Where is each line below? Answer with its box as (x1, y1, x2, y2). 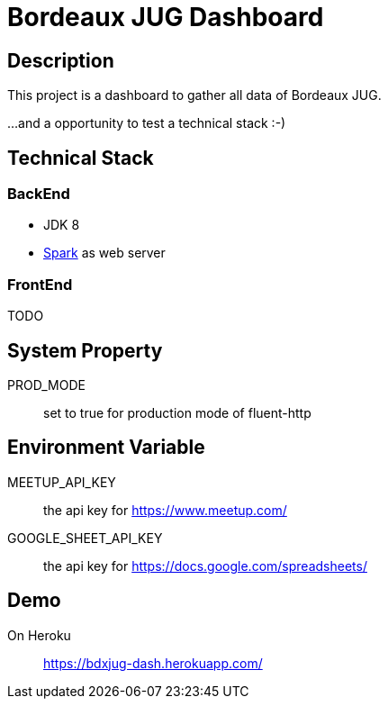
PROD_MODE (7, 376, 86, 393)
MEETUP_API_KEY (7, 474, 116, 490)
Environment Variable (7, 436, 205, 459)
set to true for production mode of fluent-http (43, 404, 311, 421)
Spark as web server (43, 245, 166, 261)
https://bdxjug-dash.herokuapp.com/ (43, 655, 263, 671)
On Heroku (7, 627, 71, 643)
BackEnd (7, 185, 70, 204)
